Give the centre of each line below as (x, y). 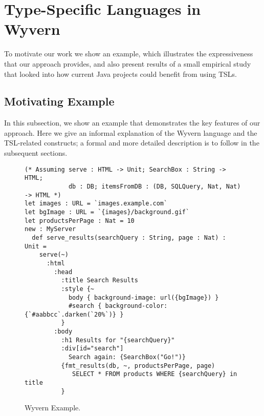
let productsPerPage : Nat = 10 (80, 221)
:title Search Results (100, 280)
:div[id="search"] (92, 349)
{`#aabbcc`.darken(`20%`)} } (74, 314)
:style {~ (78, 289)
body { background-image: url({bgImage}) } (144, 297)
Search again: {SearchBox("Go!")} (127, 357)
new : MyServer (50, 229)
